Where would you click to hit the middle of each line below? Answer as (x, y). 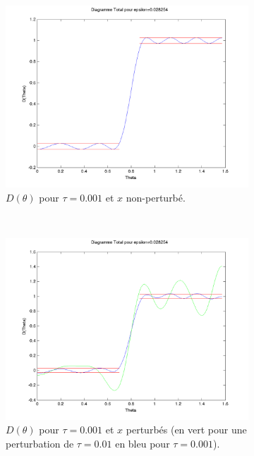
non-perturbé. (156, 197)
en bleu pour (143, 443)
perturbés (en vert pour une (186, 430)
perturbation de (40, 443)
